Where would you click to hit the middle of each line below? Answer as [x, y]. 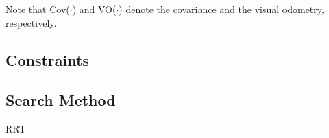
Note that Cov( [38, 9]
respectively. [31, 22]
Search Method [61, 100]
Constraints [47, 59]
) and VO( [94, 9]
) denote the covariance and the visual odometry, [221, 9]
